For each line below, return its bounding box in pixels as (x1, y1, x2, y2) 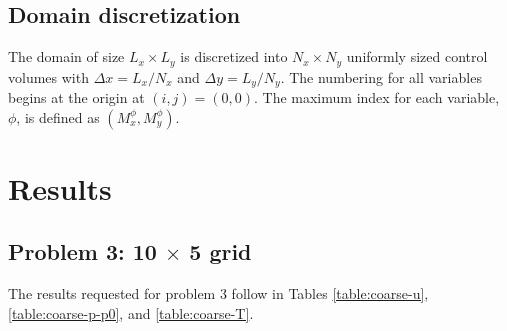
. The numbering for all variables (280, 66, 482, 87)
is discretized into (180, 46, 288, 67)
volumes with (8, 66, 89, 87)
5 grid (189, 236, 252, 267)
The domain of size (8, 46, 125, 67)
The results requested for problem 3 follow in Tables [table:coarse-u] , (8, 283, 429, 304)
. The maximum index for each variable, (253, 87, 500, 108)
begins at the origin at (8, 87, 145, 108)
